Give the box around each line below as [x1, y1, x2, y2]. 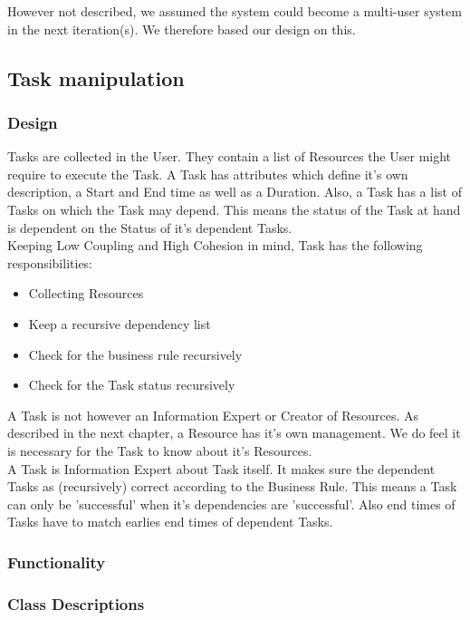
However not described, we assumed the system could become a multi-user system [7, 2, 462, 20]
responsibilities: [7, 253, 93, 272]
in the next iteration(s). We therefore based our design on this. [7, 19, 356, 38]
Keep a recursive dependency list [28, 314, 211, 333]
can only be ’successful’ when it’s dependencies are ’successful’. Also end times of [7, 494, 456, 513]
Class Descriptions [7, 592, 145, 615]
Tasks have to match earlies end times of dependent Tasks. [7, 512, 333, 531]
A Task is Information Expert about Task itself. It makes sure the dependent [7, 459, 436, 478]
